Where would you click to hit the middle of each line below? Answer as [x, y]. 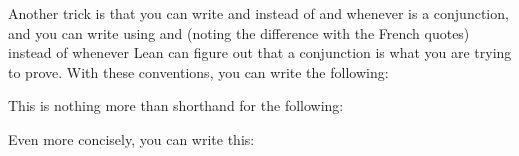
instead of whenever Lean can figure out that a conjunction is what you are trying [260, 52]
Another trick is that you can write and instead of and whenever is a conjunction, [258, 13]
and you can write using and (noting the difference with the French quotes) [239, 32]
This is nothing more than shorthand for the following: [176, 105]
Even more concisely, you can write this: [131, 138]
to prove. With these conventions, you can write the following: [198, 71]
